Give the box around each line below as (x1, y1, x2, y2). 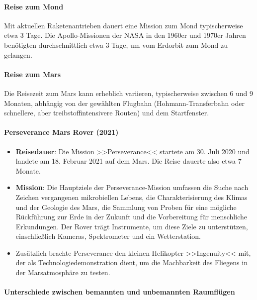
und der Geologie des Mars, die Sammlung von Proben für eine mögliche (15, 201, 237, 212)
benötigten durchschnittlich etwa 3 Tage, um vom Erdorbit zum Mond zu (4, 39, 228, 50)
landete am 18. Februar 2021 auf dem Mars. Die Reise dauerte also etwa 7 (15, 156, 242, 166)
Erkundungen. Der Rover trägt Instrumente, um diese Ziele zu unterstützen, (15, 221, 248, 231)
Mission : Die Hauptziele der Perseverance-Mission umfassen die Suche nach (15, 182, 249, 193)
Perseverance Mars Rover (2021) (4, 127, 119, 137)
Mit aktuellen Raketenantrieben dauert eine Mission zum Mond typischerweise (4, 20, 243, 30)
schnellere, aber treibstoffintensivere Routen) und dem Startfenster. (4, 107, 209, 118)
